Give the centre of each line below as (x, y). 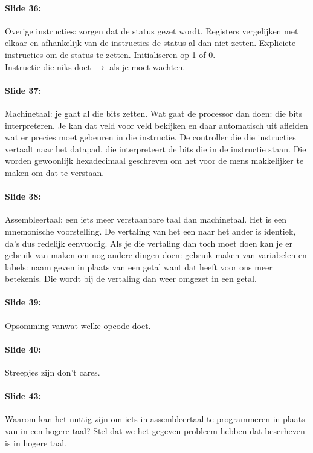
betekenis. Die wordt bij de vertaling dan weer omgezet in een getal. (131, 279)
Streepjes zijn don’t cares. (53, 372)
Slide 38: (23, 196)
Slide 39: (23, 302)
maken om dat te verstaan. (55, 172)
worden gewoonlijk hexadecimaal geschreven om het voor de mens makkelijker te (154, 161)
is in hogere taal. (36, 442)
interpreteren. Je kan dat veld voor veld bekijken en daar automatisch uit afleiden (156, 125)
